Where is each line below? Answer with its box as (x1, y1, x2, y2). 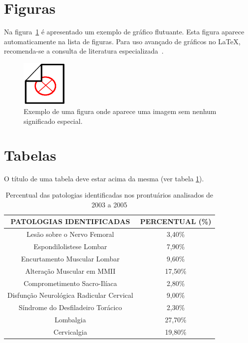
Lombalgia (55, 314, 86, 325)
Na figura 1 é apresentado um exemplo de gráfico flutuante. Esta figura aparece (4, 27, 245, 37)
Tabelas (4, 144, 57, 165)
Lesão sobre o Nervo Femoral (27, 229, 114, 239)
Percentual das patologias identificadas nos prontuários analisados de (5, 190, 214, 200)
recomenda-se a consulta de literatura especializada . (4, 46, 164, 56)
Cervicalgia (53, 326, 87, 337)
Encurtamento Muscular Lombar (21, 253, 120, 263)
